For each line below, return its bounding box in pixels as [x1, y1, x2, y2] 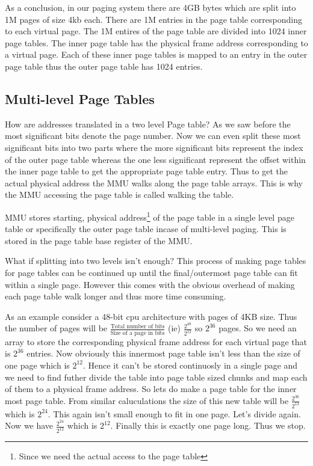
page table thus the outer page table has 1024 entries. [5, 60, 203, 72]
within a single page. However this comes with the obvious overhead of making [5, 278, 295, 290]
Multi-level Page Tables [5, 89, 155, 108]
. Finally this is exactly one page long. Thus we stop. [110, 419, 306, 432]
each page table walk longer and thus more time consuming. [5, 290, 226, 302]
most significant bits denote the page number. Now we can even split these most [5, 129, 301, 142]
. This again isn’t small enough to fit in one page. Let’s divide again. [48, 407, 301, 420]
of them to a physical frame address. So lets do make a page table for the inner [5, 382, 297, 395]
